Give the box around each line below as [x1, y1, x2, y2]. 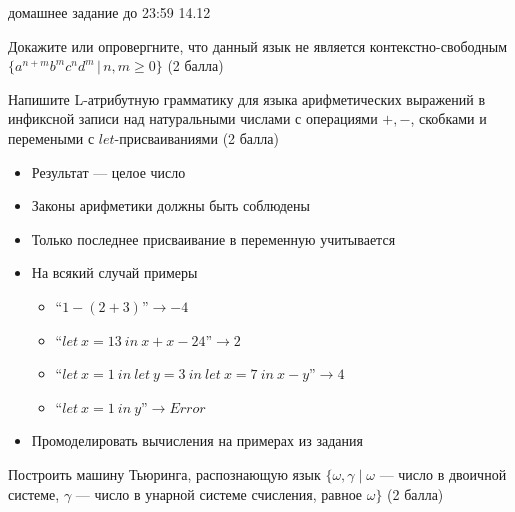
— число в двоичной [379, 463, 507, 484]
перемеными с [8, 127, 95, 148]
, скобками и [410, 108, 487, 129]
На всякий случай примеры [31, 262, 198, 283]
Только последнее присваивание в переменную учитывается [31, 228, 396, 249]
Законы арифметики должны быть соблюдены [31, 195, 310, 216]
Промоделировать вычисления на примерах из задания [31, 430, 363, 451]
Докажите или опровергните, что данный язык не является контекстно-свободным [8, 35, 508, 56]
